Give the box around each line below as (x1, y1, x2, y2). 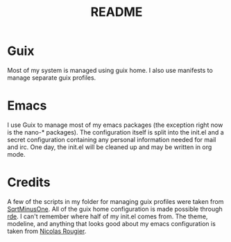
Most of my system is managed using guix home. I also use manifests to (7, 66, 213, 74)
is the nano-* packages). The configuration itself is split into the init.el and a (7, 128, 224, 136)
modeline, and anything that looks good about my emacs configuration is (7, 219, 216, 227)
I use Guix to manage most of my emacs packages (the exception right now (7, 121, 223, 129)
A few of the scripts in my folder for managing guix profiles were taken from (7, 197, 224, 205)
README (90, 4, 143, 20)
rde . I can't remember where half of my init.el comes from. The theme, (7, 212, 208, 221)
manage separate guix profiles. (7, 74, 96, 82)
